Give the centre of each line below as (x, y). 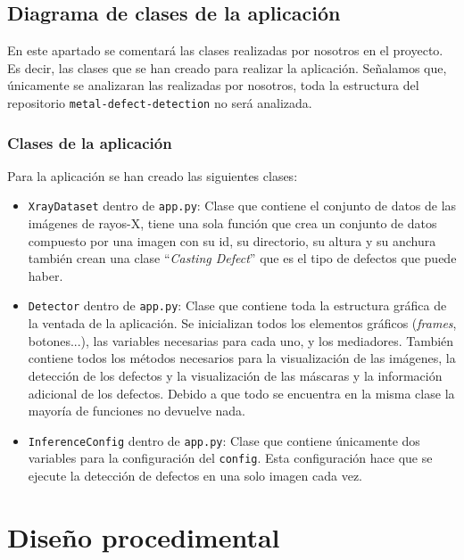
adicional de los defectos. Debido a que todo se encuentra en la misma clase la (241, 393)
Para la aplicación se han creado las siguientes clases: (153, 175)
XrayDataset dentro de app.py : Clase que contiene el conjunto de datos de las (242, 206)
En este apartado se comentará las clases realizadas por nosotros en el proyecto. (225, 50)
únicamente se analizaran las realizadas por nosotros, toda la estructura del (213, 85)
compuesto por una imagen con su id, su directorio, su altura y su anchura (232, 240)
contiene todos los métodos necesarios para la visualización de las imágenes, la (242, 358)
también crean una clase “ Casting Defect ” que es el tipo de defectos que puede (242, 258)
